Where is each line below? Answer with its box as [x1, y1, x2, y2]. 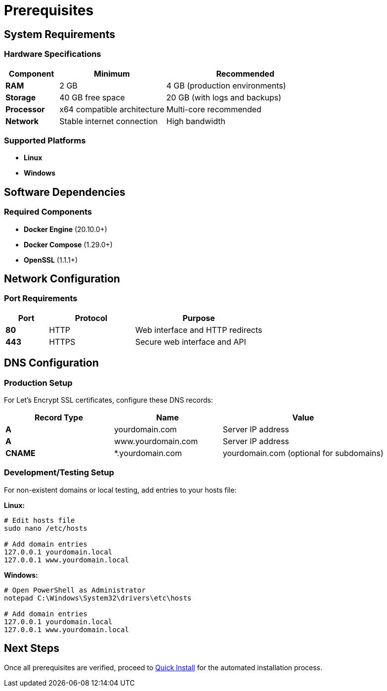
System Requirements [4, 28, 115, 41]
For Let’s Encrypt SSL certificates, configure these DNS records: [4, 395, 213, 404]
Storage [5, 92, 36, 102]
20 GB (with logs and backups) [166, 92, 282, 102]
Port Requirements [4, 293, 78, 304]
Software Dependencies [4, 185, 126, 198]
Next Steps [4, 642, 59, 655]
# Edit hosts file [4, 516, 75, 524]
